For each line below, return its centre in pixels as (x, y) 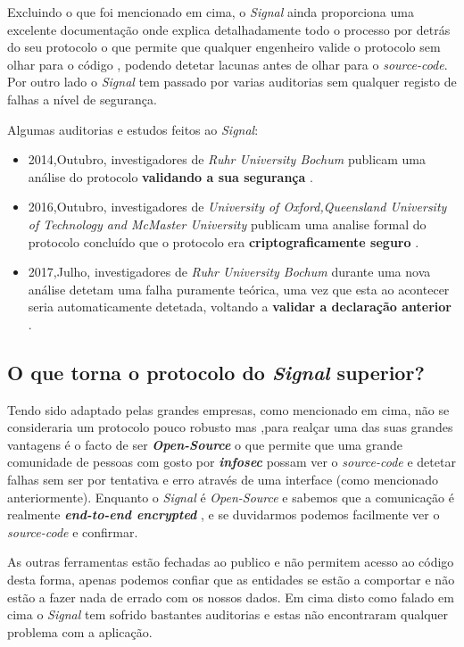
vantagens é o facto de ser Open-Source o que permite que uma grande (205, 444)
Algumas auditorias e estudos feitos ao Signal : (133, 129)
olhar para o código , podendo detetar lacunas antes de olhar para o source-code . (228, 64)
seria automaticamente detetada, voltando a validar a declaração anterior (240, 307)
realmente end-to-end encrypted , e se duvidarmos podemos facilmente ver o (224, 514)
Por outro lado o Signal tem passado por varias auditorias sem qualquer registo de (232, 82)
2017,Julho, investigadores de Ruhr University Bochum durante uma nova (229, 272)
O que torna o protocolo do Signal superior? (216, 372)
